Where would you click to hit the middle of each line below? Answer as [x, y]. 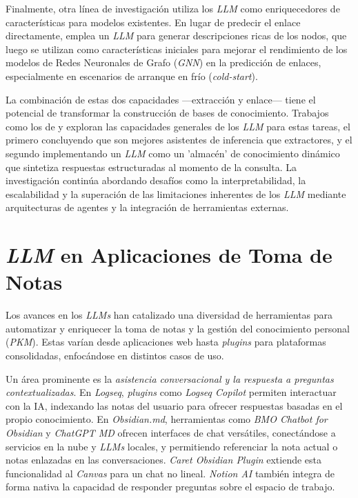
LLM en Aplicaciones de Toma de [169, 255]
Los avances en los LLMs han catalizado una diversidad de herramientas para [169, 315]
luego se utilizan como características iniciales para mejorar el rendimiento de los [177, 49]
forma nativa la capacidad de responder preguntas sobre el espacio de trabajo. [170, 487]
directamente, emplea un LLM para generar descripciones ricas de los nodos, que [176, 36]
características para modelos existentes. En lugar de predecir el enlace [153, 22]
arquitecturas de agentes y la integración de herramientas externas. [147, 207]
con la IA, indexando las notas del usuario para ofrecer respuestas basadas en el [174, 405]
